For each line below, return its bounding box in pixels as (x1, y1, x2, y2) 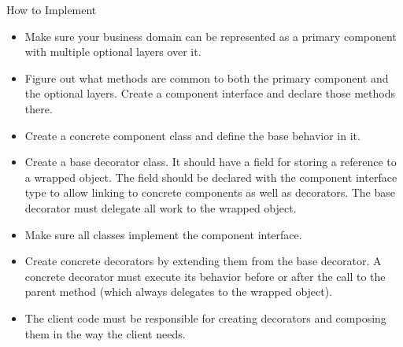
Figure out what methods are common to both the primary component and (24, 69, 389, 86)
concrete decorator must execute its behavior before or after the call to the (24, 268, 386, 284)
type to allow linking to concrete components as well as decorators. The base (24, 184, 396, 201)
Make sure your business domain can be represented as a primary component (24, 28, 397, 44)
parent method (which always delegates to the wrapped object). (24, 283, 333, 300)
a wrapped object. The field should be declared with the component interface (24, 168, 397, 185)
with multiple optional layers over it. (24, 43, 201, 60)
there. (24, 100, 53, 116)
